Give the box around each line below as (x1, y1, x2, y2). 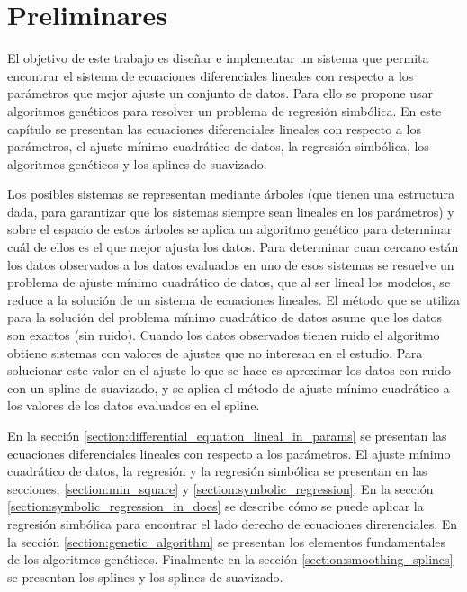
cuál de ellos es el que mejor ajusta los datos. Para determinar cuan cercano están (7, 238, 459, 256)
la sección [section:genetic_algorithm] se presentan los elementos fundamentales (7, 532, 446, 551)
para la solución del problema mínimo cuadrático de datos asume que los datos (7, 308, 443, 327)
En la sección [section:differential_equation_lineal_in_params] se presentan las (7, 426, 447, 444)
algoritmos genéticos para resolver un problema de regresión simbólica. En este (7, 101, 442, 120)
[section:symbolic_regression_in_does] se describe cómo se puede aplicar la (7, 497, 424, 516)
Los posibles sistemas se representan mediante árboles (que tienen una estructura (7, 184, 454, 203)
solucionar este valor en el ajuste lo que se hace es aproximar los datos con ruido (7, 361, 452, 380)
